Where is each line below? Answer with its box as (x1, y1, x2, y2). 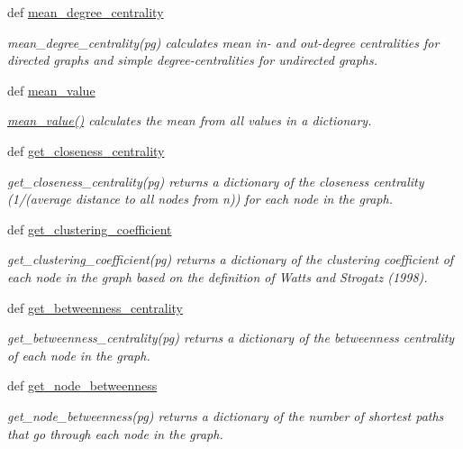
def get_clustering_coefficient (7, 219, 172, 238)
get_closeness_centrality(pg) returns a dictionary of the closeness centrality (7, 171, 424, 190)
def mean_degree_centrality (7, 3, 164, 21)
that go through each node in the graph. (7, 424, 223, 443)
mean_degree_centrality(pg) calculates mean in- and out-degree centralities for (7, 32, 440, 51)
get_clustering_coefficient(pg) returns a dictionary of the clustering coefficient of (7, 250, 454, 269)
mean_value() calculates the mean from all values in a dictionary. (7, 111, 372, 130)
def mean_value (7, 80, 95, 99)
